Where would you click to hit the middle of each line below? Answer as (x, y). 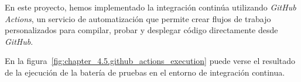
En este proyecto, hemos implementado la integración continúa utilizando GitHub (150, 7)
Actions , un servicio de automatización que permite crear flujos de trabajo (138, 18)
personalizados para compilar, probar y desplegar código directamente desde (141, 30)
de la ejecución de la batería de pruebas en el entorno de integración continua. (145, 72)
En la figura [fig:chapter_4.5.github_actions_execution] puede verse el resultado (150, 61)
